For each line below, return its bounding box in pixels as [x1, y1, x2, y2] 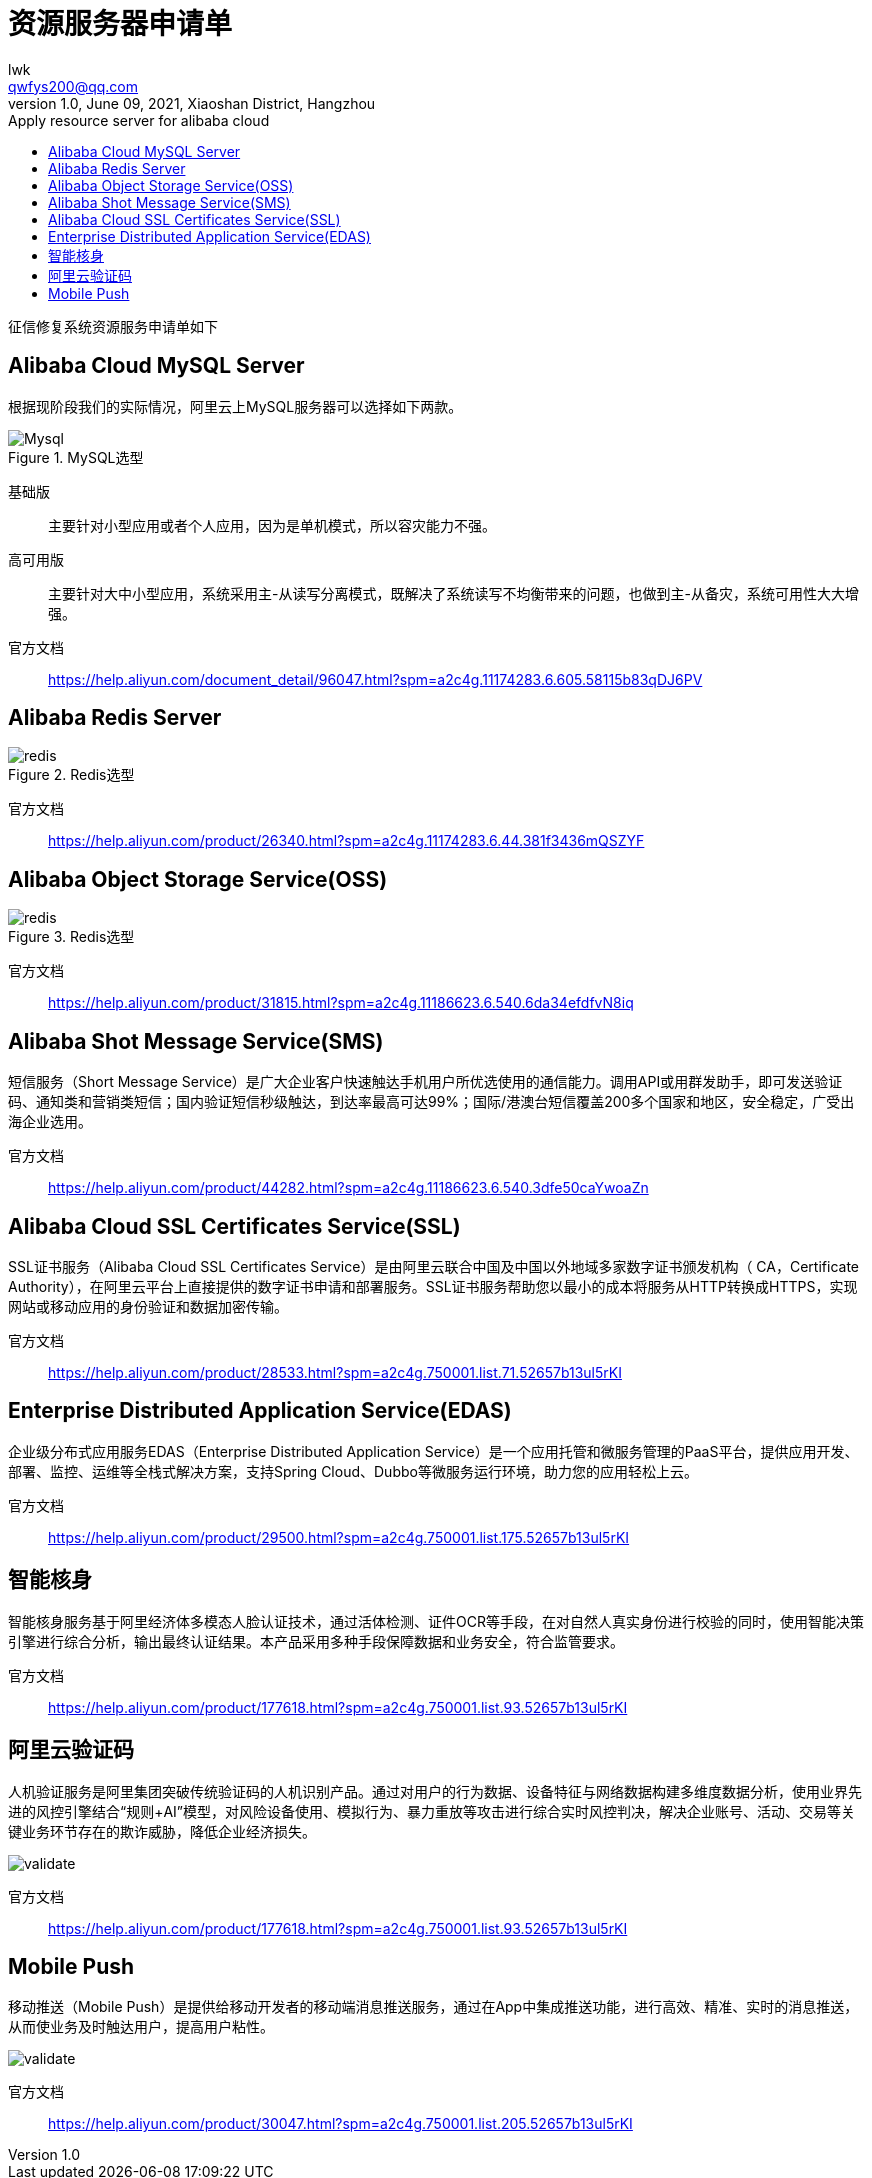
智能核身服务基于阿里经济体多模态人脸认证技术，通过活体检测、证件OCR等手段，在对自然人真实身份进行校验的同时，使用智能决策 [8, 1612, 864, 1630]
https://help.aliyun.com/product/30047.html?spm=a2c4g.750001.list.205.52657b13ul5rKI [48, 2115, 633, 2133]
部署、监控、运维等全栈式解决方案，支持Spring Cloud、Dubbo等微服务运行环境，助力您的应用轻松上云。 [8, 1462, 698, 1480]
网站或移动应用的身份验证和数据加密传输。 [8, 1297, 288, 1315]
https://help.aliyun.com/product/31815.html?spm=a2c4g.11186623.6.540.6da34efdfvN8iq [48, 994, 634, 1012]
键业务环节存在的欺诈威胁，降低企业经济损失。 [8, 1822, 316, 1840]
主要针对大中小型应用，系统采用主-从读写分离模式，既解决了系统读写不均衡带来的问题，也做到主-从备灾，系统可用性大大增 [48, 584, 859, 602]
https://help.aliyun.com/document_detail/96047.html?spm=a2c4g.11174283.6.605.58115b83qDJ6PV [48, 670, 703, 688]
